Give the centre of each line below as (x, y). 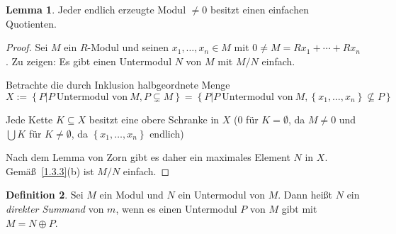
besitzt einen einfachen (260, 9)
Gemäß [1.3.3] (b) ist (50, 171)
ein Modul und (131, 195)
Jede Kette (29, 119)
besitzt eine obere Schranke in (154, 119)
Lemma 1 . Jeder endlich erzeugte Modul (96, 9)
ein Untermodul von (221, 195)
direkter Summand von (55, 208)
